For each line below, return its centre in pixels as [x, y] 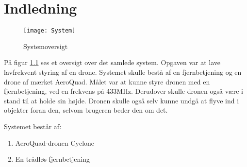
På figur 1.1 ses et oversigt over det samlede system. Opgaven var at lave [112, 62]
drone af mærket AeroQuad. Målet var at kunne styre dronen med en [107, 81]
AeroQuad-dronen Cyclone [55, 142]
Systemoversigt [46, 46]
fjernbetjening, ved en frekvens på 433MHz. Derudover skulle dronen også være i [124, 91]
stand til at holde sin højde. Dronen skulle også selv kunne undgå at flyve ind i [122, 100]
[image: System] [49, 31]
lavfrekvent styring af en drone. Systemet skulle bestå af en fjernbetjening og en [123, 72]
